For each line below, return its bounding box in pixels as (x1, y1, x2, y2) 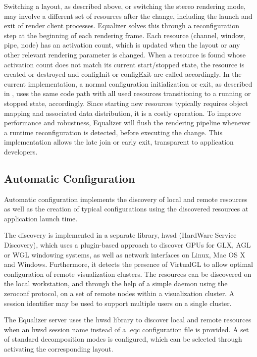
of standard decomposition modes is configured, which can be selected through (4, 334, 242, 344)
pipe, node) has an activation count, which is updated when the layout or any (4, 40, 240, 50)
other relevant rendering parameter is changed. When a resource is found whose (4, 49, 246, 59)
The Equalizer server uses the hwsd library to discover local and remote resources (4, 314, 252, 325)
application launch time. (4, 213, 78, 223)
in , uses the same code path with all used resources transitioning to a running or (4, 88, 251, 99)
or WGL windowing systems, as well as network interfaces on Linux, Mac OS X (4, 249, 246, 259)
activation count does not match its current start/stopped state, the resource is (4, 59, 245, 69)
